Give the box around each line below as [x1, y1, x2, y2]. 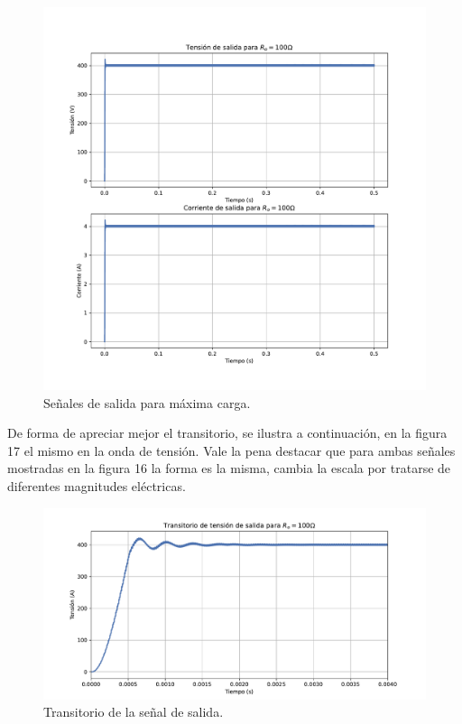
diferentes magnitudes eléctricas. [7, 476, 186, 495]
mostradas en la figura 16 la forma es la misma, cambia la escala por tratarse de [7, 459, 451, 478]
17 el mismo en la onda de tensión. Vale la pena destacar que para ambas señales [7, 441, 456, 459]
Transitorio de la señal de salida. [43, 702, 224, 721]
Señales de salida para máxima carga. [43, 393, 251, 412]
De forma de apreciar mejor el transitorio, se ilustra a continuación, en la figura [7, 423, 448, 442]
